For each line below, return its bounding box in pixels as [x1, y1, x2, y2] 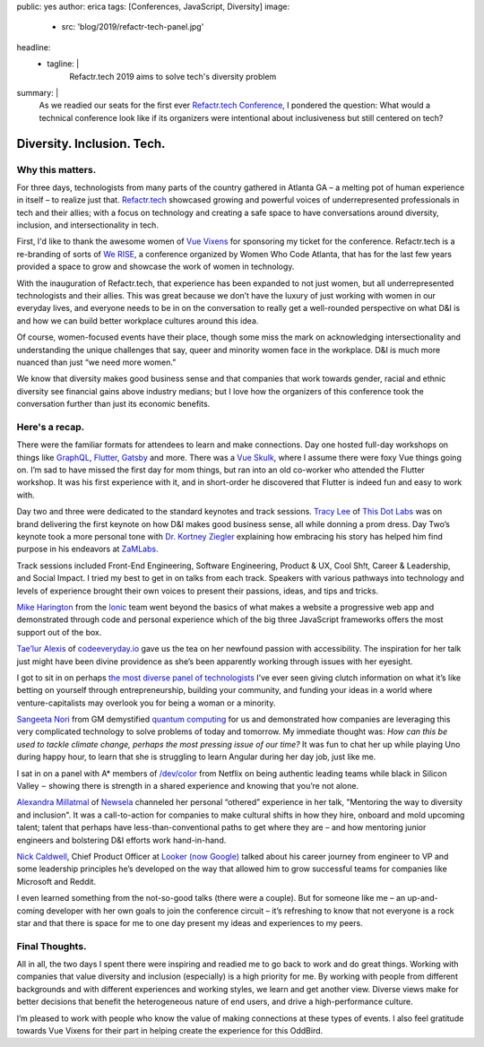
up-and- [407, 893, 438, 904]
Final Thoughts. [16, 939, 87, 952]
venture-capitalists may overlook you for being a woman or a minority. [16, 697, 276, 708]
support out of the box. [16, 627, 102, 637]
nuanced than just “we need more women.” [16, 357, 177, 368]
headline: [16, 41, 51, 53]
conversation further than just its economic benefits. [16, 399, 211, 410]
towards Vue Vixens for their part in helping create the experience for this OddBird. [16, 1025, 324, 1036]
